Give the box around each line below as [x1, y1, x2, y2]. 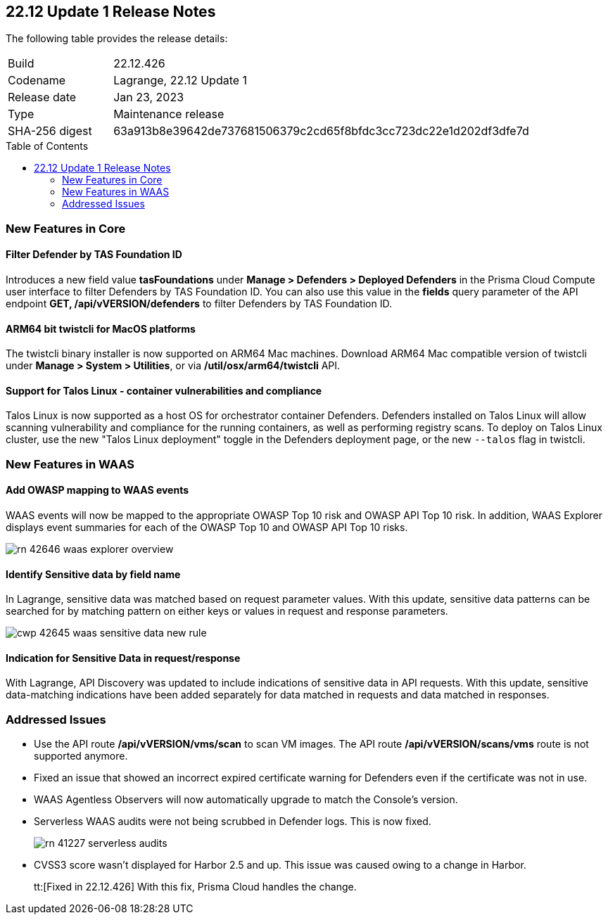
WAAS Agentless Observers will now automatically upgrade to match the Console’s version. [34, 793, 458, 806]
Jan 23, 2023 [113, 90, 184, 105]
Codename [8, 73, 66, 88]
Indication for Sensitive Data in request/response [6, 651, 241, 664]
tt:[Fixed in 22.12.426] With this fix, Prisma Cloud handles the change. [34, 881, 357, 893]
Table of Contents [6, 140, 89, 153]
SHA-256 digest [8, 124, 92, 139]
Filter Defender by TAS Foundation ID [6, 248, 182, 261]
